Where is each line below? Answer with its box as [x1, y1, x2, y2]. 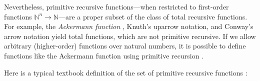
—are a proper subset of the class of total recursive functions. [58, 11, 247, 21]
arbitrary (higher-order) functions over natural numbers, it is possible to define [4, 40, 246, 51]
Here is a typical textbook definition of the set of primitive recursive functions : [4, 67, 247, 77]
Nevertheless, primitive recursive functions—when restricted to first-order [4, 1, 229, 11]
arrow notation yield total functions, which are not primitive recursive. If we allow [4, 30, 256, 41]
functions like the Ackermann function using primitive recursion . [4, 50, 204, 60]
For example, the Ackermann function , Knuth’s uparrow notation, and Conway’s [4, 21, 253, 31]
